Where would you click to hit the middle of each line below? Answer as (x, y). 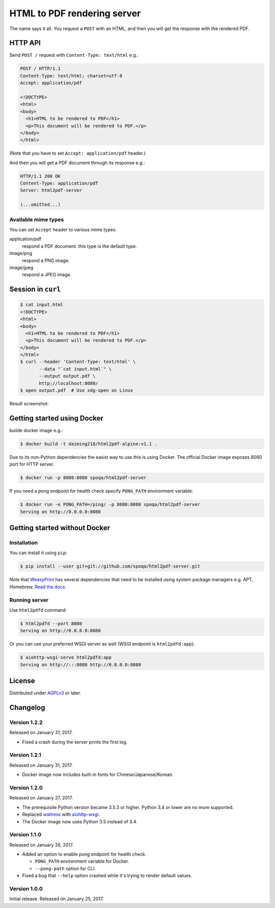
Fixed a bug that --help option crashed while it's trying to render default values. (107, 876)
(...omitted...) (40, 205)
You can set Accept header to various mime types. (63, 230)
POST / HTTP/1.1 (40, 69)
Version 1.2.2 (26, 722)
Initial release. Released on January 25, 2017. (57, 899)
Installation (24, 543)
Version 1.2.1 (25, 755)
